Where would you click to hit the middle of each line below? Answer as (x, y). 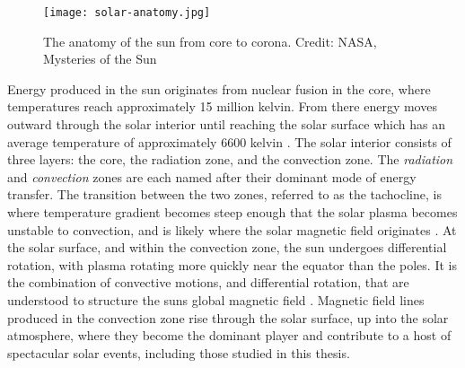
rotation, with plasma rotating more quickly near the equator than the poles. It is (232, 264)
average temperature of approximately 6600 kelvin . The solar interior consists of (229, 141)
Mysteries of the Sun (100, 59)
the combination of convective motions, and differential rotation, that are (208, 282)
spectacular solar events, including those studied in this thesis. (179, 352)
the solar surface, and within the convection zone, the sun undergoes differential (227, 247)
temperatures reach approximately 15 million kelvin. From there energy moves (222, 106)
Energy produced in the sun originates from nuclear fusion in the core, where (219, 88)
